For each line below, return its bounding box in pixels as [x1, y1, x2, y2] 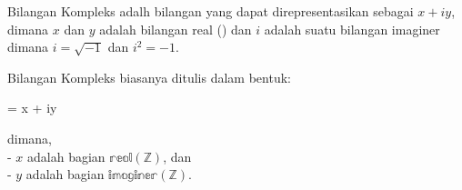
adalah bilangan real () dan [99, 19, 252, 38]
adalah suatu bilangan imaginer [264, 19, 440, 38]
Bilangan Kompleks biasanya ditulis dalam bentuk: [7, 67, 291, 86]
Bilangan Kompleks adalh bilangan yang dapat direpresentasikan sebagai [7, 2, 414, 20]
